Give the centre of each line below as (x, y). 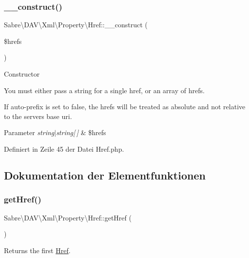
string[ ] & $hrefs (81, 132)
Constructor (22, 74)
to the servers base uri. (38, 116)
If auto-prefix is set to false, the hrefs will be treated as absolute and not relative (125, 107)
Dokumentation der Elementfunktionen (105, 175)
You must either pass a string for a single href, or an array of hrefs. (104, 90)
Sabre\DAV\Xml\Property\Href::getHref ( (68, 217)
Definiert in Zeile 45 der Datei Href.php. (64, 149)
